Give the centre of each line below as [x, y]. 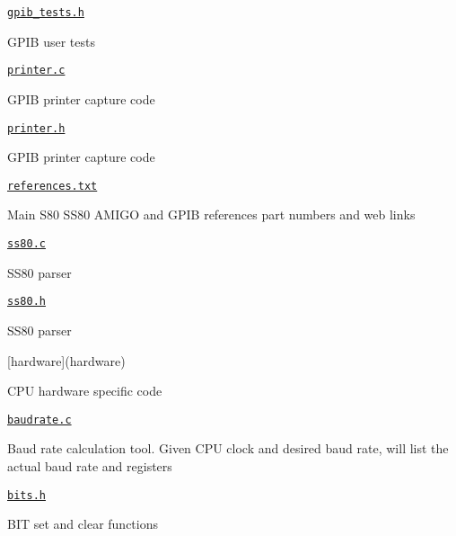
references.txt [53, 186]
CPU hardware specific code [85, 391]
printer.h [36, 128]
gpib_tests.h [46, 13]
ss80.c [26, 244]
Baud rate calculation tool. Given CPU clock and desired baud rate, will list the [228, 448]
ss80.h [26, 302]
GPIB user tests [51, 41]
